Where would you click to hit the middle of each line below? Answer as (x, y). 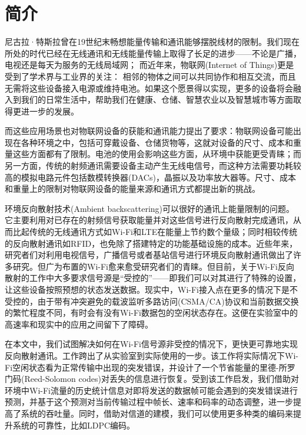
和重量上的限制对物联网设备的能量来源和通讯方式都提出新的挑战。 (132, 189)
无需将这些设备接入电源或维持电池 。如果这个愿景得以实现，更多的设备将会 (149, 88)
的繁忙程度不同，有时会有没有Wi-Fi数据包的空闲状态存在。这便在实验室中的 (151, 313)
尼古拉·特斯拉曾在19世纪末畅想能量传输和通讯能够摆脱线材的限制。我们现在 (152, 42)
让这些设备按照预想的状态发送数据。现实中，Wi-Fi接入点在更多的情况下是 (147, 289)
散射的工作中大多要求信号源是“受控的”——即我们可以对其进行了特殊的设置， (153, 278)
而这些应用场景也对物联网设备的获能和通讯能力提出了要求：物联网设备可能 (149, 131)
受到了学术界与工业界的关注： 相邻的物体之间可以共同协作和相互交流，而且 (150, 76)
